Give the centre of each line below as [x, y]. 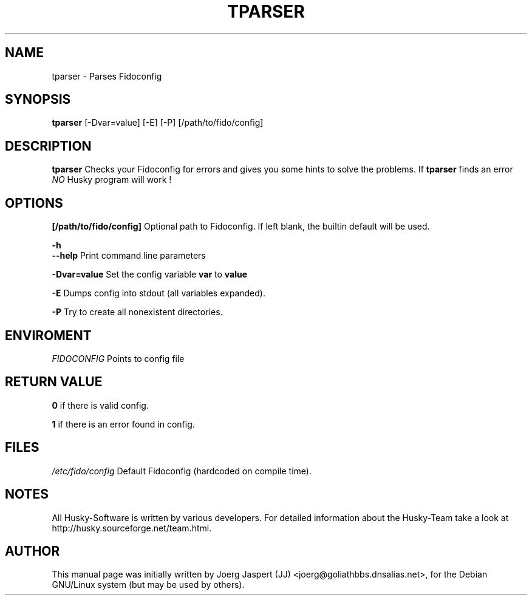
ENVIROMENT [48, 335]
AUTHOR [32, 551]
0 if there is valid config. [100, 405]
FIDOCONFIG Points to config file [118, 358]
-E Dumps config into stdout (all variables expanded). [159, 293]
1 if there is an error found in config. [123, 424]
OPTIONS [34, 203]
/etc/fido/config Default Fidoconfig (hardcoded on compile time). [182, 471]
